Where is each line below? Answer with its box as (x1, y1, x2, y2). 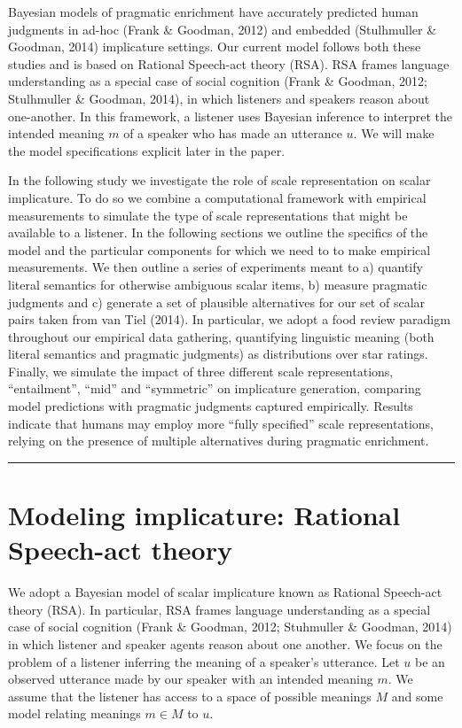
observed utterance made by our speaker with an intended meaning (8, 670, 373, 688)
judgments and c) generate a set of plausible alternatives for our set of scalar (8, 292, 426, 311)
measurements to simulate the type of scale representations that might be (8, 205, 408, 224)
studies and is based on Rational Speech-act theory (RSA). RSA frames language (8, 54, 450, 73)
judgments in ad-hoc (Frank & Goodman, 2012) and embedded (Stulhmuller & (8, 19, 437, 38)
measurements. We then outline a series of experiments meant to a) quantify (8, 258, 423, 276)
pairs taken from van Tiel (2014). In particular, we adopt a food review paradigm (8, 310, 450, 329)
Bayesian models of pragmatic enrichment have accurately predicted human (8, 3, 419, 20)
